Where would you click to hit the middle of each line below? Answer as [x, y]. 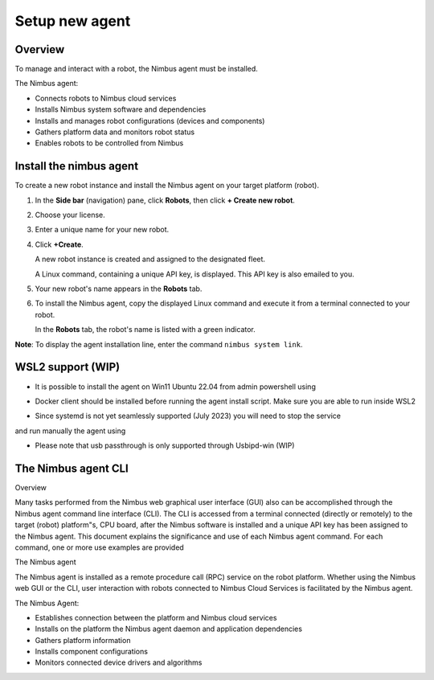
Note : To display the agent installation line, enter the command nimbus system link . [159, 344]
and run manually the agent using [70, 431]
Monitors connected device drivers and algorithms [119, 662]
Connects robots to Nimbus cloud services [106, 98]
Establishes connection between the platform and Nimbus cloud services [156, 617]
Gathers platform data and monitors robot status [115, 132]
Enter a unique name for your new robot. [102, 230]
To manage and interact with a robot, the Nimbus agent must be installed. [137, 69]
